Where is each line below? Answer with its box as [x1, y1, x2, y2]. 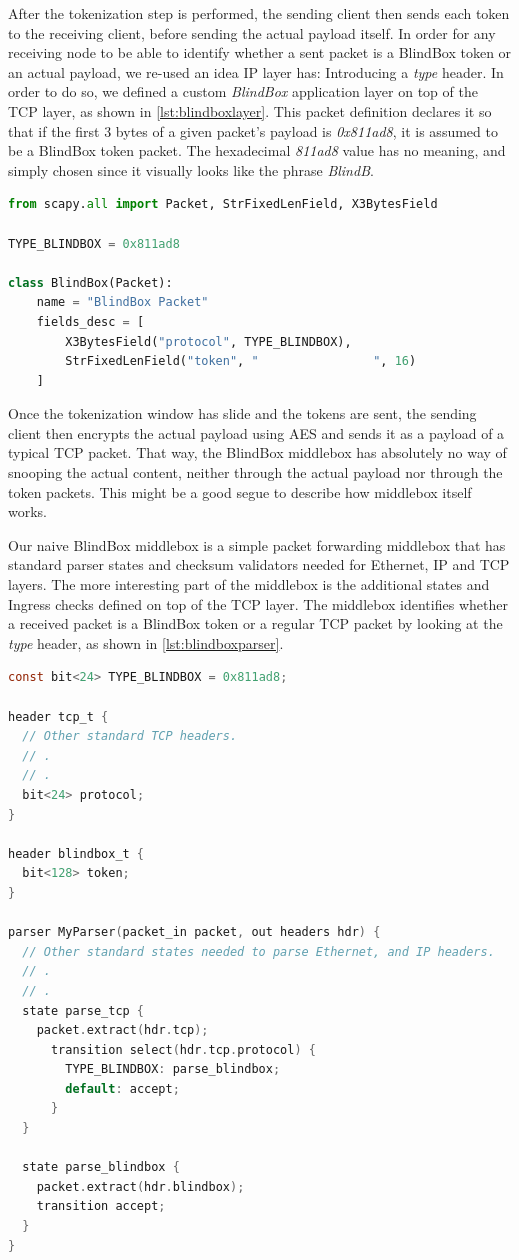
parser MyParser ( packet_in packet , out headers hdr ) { [8, 925, 381, 940]
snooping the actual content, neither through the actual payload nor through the [8, 462, 503, 483]
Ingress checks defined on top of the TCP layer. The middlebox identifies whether [8, 593, 508, 614]
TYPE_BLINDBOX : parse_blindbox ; [65, 1062, 281, 1077]
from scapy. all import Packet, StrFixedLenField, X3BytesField [8, 197, 438, 212]
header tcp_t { [8, 709, 109, 724]
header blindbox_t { [8, 846, 145, 861]
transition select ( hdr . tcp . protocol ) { [50, 1042, 316, 1057]
